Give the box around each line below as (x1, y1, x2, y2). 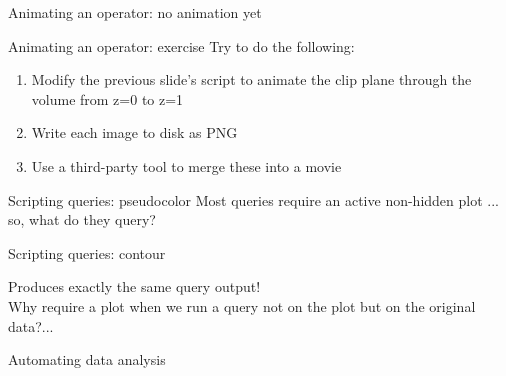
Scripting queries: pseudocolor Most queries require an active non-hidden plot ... (8, 189, 499, 210)
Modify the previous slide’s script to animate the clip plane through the (31, 69, 472, 90)
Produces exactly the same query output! (8, 276, 261, 297)
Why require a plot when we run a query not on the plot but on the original (8, 295, 476, 316)
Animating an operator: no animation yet (8, 2, 262, 22)
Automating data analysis (8, 349, 166, 370)
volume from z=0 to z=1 (31, 88, 184, 109)
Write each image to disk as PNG (31, 122, 238, 143)
